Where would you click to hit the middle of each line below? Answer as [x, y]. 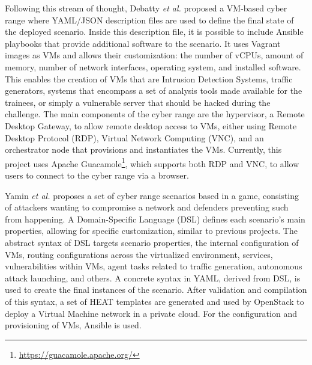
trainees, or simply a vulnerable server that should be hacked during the [138, 102]
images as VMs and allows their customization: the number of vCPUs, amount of [154, 55]
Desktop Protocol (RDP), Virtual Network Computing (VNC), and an [134, 137]
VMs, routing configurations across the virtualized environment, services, [139, 254]
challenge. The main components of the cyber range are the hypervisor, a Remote [155, 114]
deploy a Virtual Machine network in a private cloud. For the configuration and [151, 313]
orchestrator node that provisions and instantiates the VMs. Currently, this [143, 149]
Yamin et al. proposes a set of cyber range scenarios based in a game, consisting [152, 195]
